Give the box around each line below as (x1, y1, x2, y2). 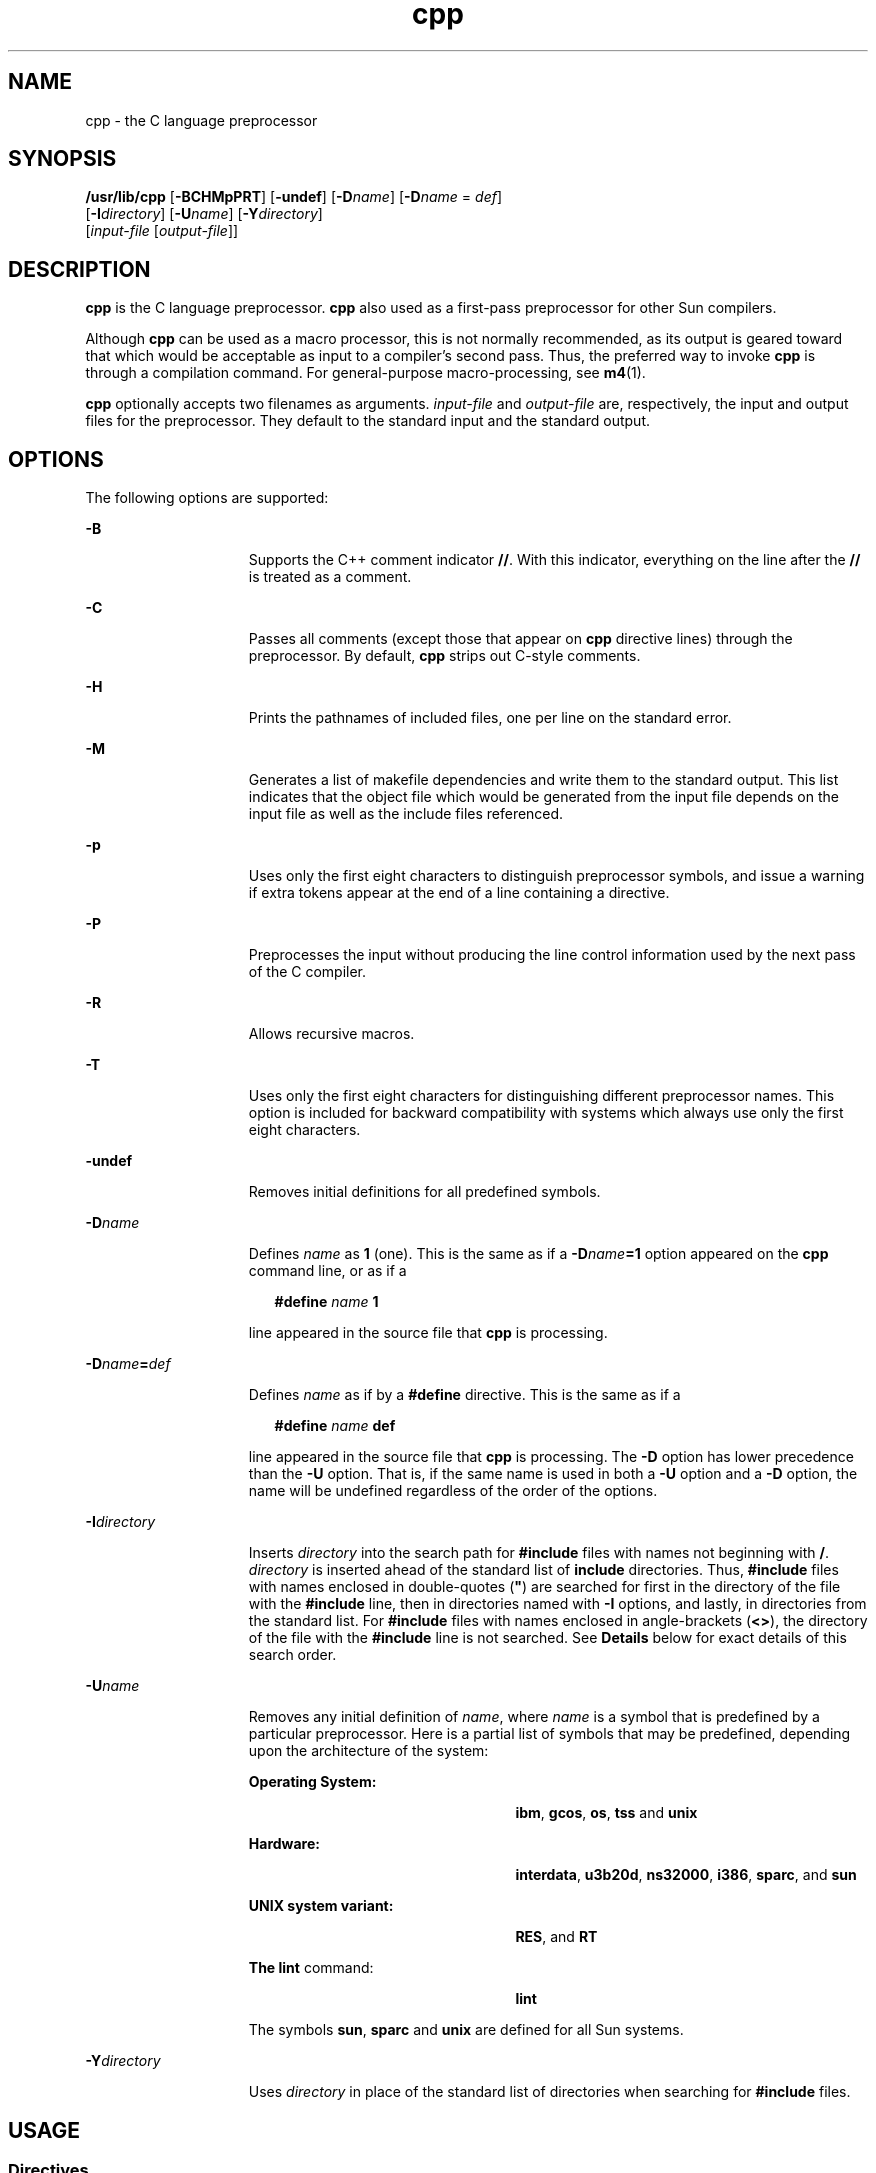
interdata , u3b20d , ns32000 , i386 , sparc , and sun (515, 1866, 857, 1884)
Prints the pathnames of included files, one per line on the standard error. (248, 709, 732, 727)
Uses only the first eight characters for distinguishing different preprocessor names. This (248, 1087, 835, 1105)
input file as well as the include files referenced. (248, 805, 564, 823)
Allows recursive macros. (248, 1025, 415, 1043)
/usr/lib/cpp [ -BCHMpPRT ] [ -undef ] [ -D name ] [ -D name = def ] (85, 188, 503, 206)
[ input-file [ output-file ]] (85, 222, 239, 240)
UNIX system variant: (248, 1897, 394, 1915)
